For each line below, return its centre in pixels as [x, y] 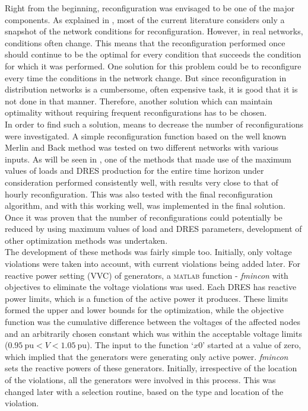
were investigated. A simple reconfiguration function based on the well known [146, 136]
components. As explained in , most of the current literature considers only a [145, 19]
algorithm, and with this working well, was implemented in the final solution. [145, 205]
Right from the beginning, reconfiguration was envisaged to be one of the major [150, 8]
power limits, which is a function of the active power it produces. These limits [147, 298]
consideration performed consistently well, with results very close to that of [142, 182]
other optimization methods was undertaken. [86, 240]
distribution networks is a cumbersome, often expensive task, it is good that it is [151, 89]
